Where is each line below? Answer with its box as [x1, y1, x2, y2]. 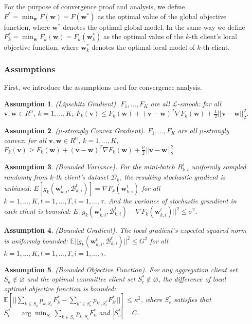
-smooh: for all [177, 98, 221, 108]
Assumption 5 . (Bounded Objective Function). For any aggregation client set [4, 264, 238, 274]
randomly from [4, 172, 48, 182]
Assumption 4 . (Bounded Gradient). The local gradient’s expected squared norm [4, 225, 247, 235]
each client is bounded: [4, 206, 71, 216]
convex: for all [4, 135, 47, 145]
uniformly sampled [191, 162, 246, 172]
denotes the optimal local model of [91, 42, 195, 52]
